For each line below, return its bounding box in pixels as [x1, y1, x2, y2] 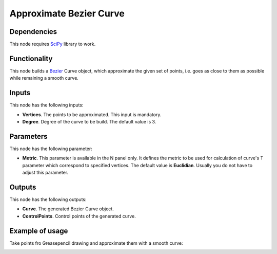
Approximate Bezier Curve [9, 8, 125, 19]
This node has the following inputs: [9, 102, 84, 108]
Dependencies [9, 27, 57, 36]
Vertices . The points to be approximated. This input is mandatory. [22, 111, 162, 118]
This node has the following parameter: [9, 146, 92, 152]
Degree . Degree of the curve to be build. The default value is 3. [22, 119, 156, 125]
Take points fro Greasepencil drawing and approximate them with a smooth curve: [9, 240, 183, 246]
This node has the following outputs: [9, 196, 87, 203]
